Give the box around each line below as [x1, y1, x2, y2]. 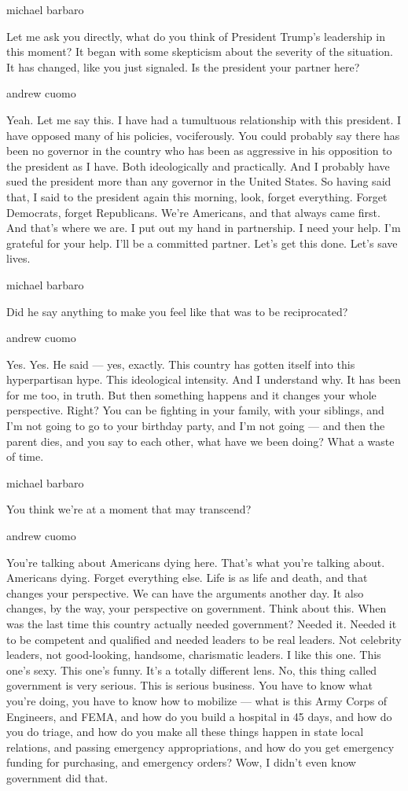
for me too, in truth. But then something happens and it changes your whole [6, 386, 377, 403]
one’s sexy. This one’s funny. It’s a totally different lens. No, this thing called [6, 661, 377, 678]
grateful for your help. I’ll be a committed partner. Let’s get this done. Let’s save [6, 234, 398, 251]
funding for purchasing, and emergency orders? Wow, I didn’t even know [6, 754, 356, 771]
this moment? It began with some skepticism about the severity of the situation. [6, 43, 394, 60]
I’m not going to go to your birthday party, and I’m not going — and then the [6, 418, 385, 434]
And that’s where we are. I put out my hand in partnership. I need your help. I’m [6, 219, 401, 236]
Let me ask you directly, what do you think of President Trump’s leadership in [6, 28, 385, 44]
